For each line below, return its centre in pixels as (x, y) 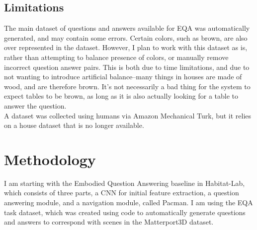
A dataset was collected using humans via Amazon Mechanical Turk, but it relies (128, 115)
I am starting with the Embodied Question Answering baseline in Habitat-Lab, (125, 183)
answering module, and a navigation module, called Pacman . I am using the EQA (128, 202)
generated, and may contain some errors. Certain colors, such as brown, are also (126, 37)
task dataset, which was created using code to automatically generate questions (125, 212)
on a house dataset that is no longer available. (74, 125)
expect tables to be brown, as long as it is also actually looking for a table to (121, 96)
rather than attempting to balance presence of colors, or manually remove (116, 57)
